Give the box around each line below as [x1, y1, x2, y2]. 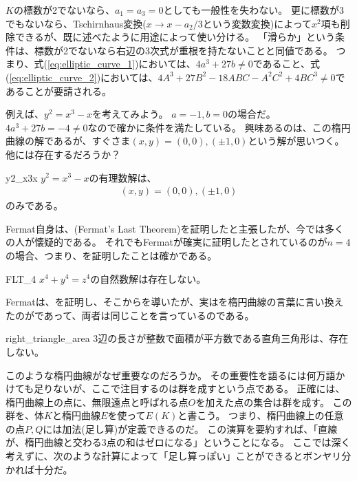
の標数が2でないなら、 [13, 3, 115, 17]
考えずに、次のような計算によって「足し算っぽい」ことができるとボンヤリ [6, 449, 342, 463]
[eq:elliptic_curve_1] [47, 56, 136, 71]
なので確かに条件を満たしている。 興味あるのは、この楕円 [87, 120, 351, 134]
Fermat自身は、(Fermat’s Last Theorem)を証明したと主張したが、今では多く [6, 221, 345, 235]
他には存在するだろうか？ [6, 147, 121, 161]
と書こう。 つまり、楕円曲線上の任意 [177, 408, 344, 423]
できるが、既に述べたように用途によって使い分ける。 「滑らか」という [14, 30, 335, 44]
